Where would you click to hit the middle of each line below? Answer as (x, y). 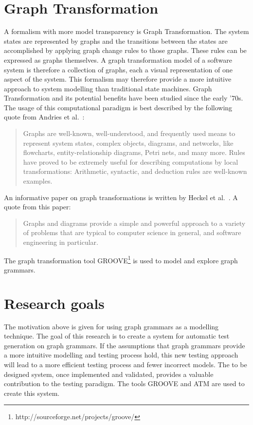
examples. (38, 181)
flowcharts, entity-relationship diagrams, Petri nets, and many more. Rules (134, 152)
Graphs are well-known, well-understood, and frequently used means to (129, 133)
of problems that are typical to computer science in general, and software (132, 232)
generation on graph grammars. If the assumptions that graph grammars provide (125, 345)
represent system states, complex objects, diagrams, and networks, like (128, 143)
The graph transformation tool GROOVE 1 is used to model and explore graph (121, 259)
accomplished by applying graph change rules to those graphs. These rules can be (125, 50)
